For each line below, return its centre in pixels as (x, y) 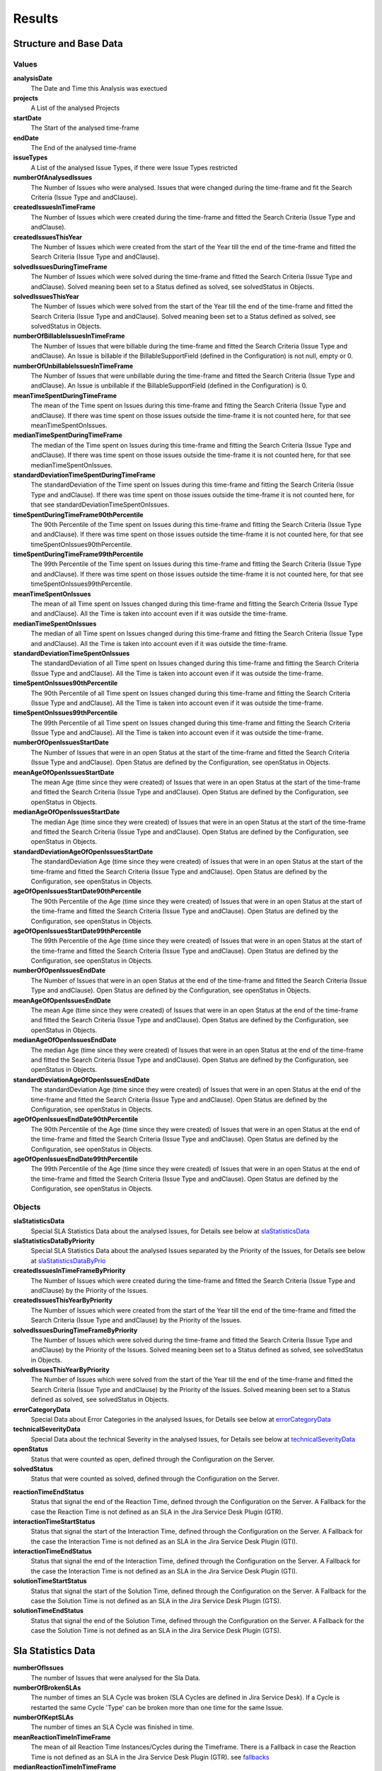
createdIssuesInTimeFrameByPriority (69, 1271)
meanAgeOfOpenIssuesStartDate (64, 772)
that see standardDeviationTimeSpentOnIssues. (100, 505)
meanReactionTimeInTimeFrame (62, 1737)
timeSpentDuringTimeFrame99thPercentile (78, 554)
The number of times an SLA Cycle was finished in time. (112, 1727)
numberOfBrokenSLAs (47, 1687)
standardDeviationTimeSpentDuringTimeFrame (84, 475)
